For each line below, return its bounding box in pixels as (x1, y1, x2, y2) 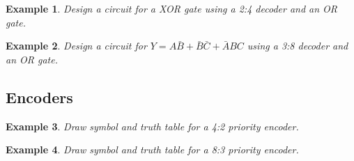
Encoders (6, 86, 73, 107)
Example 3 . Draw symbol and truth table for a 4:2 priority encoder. (6, 118, 299, 133)
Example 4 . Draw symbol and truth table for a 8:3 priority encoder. (6, 142, 299, 157)
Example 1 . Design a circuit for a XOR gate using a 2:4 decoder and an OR (6, 1, 338, 15)
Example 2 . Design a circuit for (6, 38, 147, 53)
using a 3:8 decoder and (247, 38, 348, 53)
